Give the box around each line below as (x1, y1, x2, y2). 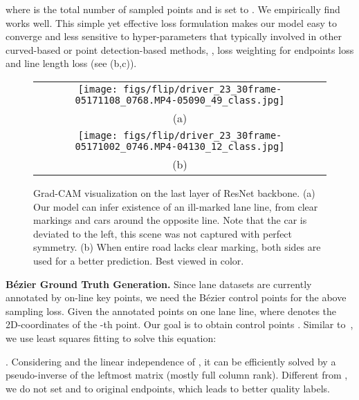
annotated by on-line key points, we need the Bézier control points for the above (6, 290, 347, 305)
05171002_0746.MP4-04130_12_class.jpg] (75, 140, 285, 152)
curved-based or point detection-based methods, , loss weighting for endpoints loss (6, 42, 354, 57)
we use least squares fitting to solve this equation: (6, 330, 217, 345)
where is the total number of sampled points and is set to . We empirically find (6, 2, 340, 16)
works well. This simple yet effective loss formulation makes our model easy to (6, 15, 337, 30)
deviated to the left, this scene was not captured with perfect (33, 226, 293, 240)
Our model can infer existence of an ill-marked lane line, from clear (33, 199, 318, 213)
